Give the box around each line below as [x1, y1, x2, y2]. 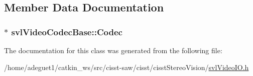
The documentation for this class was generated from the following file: [4, 45, 222, 55]
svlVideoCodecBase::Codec [11, 25, 122, 38]
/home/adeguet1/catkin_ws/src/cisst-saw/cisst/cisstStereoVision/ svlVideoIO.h [4, 62, 249, 72]
